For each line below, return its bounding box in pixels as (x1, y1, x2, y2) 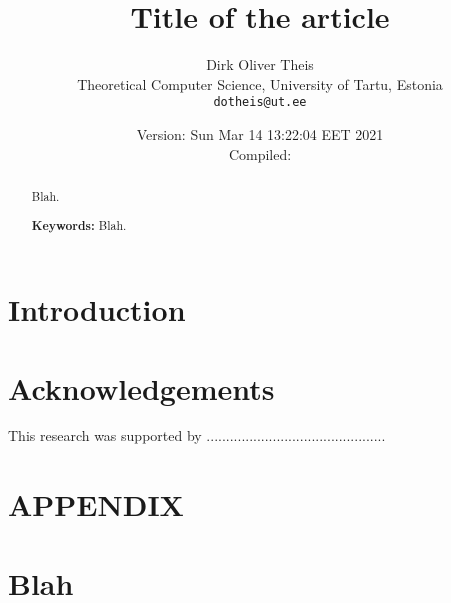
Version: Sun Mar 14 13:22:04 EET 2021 (136, 123, 384, 144)
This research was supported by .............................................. (8, 425, 386, 446)
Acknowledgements (8, 367, 275, 408)
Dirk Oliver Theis (206, 54, 314, 75)
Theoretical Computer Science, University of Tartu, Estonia (77, 73, 443, 94)
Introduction (8, 289, 186, 330)
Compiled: (228, 143, 292, 164)
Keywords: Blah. (31, 216, 127, 234)
